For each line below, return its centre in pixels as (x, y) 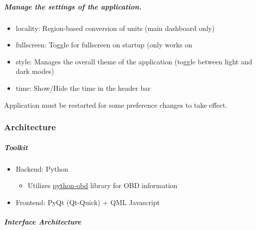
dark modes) (35, 71)
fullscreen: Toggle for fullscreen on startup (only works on (104, 45)
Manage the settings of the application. (73, 6)
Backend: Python (42, 168)
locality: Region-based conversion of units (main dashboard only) (115, 28)
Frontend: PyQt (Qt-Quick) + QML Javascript (88, 202)
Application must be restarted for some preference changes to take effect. (116, 105)
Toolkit (16, 147)
